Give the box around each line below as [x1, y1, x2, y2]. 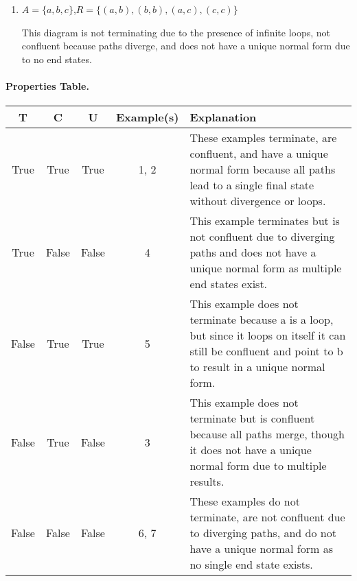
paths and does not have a [189, 244, 316, 261]
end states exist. [189, 276, 268, 292]
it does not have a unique [189, 442, 312, 458]
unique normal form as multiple [189, 260, 342, 276]
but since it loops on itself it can [189, 327, 346, 344]
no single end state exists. [189, 556, 313, 573]
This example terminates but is [189, 213, 340, 229]
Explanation [189, 109, 257, 126]
